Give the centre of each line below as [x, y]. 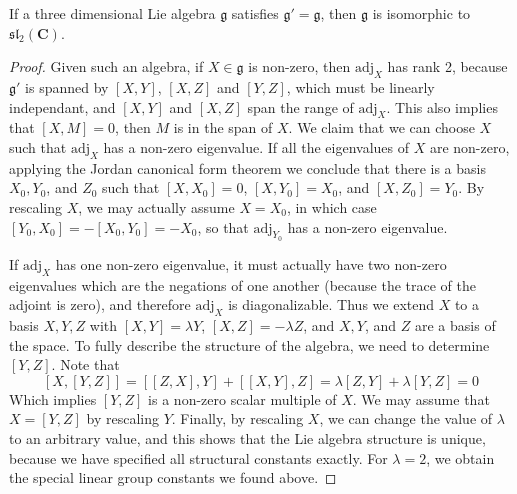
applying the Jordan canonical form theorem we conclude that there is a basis [247, 167]
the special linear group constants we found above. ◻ [173, 477]
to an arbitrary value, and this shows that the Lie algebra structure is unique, [247, 437]
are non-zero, [469, 146]
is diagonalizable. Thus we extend [331, 304]
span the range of [300, 106]
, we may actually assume [156, 206]
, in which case [331, 206]
